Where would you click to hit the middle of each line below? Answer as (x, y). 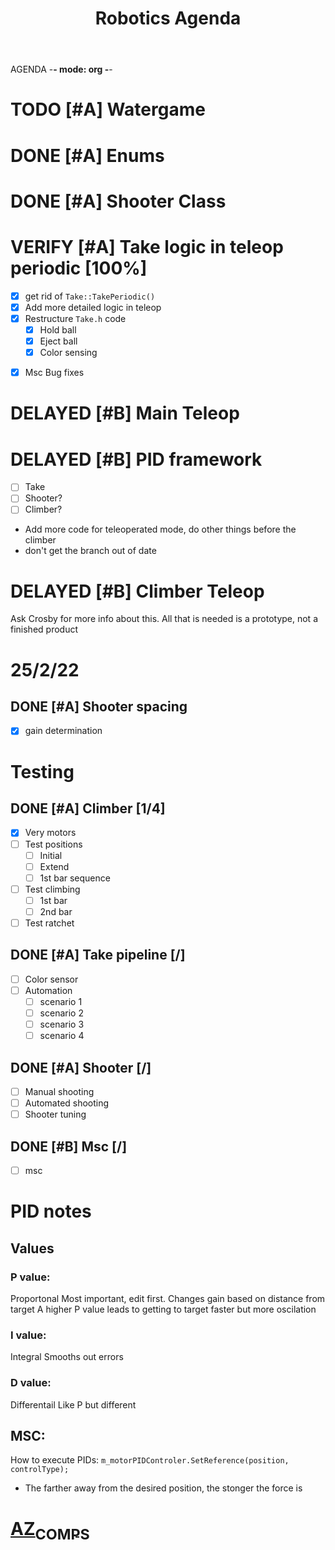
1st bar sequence (75, 878)
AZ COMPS (50, 1530)
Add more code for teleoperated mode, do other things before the (160, 529)
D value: (31, 1383)
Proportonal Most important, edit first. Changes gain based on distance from (168, 1298)
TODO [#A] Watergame (108, 109)
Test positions (53, 844)
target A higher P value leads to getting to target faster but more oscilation (163, 1309)
